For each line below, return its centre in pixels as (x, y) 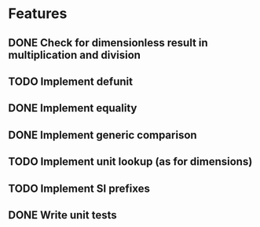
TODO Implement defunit (71, 81)
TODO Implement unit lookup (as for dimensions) (130, 162)
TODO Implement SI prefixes (79, 188)
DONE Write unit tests (63, 215)
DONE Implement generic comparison (103, 135)
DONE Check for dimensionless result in (108, 43)
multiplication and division (75, 55)
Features (38, 14)
